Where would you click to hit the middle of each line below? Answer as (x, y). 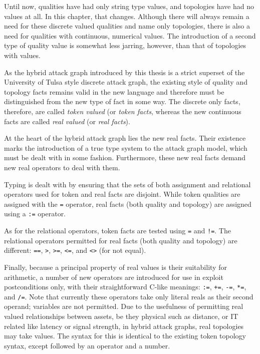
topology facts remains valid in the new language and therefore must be (114, 91)
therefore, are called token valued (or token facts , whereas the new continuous (123, 111)
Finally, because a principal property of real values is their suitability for (115, 267)
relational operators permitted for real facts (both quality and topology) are (121, 240)
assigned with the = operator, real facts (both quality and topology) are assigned (128, 204)
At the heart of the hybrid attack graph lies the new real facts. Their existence (125, 138)
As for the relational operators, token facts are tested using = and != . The (117, 230)
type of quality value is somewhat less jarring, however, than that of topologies (125, 45)
